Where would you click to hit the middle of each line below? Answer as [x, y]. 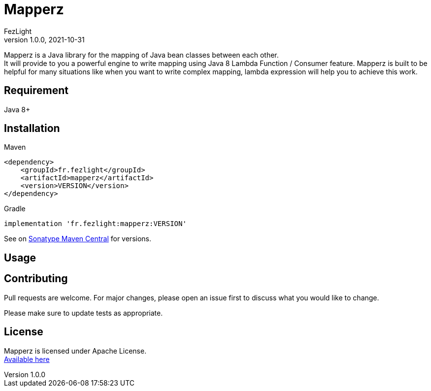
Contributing [36, 279]
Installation [32, 129]
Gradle [15, 209]
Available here [27, 359]
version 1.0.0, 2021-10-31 [44, 39]
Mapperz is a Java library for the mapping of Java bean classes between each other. [141, 55]
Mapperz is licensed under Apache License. [75, 351]
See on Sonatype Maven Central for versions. [78, 239]
